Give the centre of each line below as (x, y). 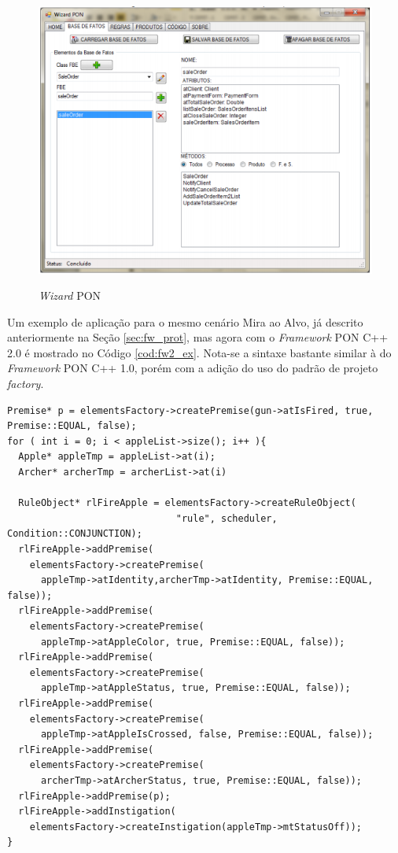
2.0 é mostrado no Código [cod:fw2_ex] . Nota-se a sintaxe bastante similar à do (199, 352)
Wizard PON (70, 295)
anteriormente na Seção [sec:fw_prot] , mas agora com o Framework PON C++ (198, 337)
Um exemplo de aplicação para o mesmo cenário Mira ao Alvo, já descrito (185, 321)
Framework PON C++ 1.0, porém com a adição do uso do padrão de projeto (193, 368)
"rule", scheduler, (227, 518)
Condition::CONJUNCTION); (75, 534)
